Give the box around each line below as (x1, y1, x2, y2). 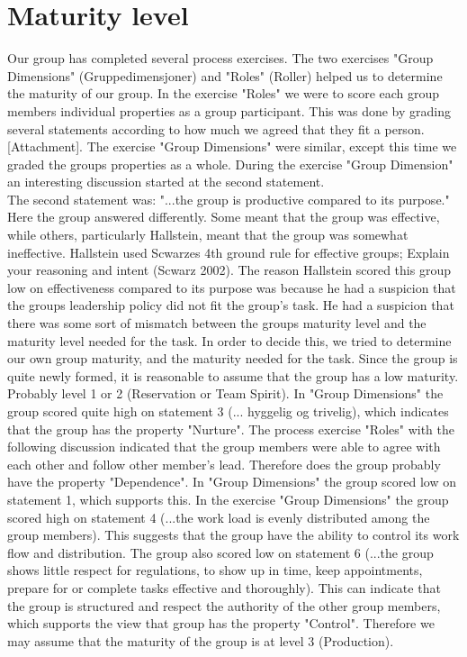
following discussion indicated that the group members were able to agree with (7, 437, 441, 456)
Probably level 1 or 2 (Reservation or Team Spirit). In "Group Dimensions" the (7, 384, 444, 403)
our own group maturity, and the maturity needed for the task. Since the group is (7, 349, 458, 368)
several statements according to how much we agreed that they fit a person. (7, 119, 425, 138)
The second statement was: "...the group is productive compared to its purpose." (7, 189, 450, 208)
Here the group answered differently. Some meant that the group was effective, (7, 207, 440, 226)
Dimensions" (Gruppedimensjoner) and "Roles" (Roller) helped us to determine (7, 66, 443, 85)
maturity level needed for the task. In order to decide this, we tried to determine (7, 331, 452, 350)
